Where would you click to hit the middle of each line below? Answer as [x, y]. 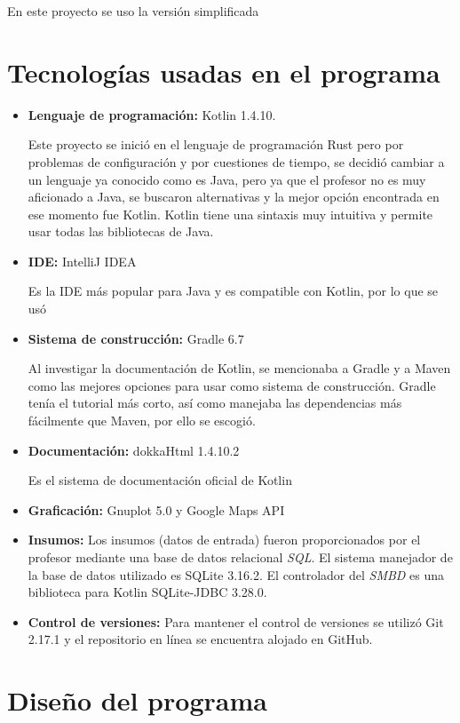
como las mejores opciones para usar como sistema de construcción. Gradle [232, 385]
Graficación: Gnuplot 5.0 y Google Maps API [156, 509]
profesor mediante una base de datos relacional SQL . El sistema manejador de [240, 557]
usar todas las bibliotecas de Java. [121, 231]
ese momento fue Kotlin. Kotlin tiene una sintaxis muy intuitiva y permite [230, 214]
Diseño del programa [137, 700]
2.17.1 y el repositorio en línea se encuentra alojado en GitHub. [200, 639]
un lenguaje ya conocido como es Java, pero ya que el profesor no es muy [227, 179]
